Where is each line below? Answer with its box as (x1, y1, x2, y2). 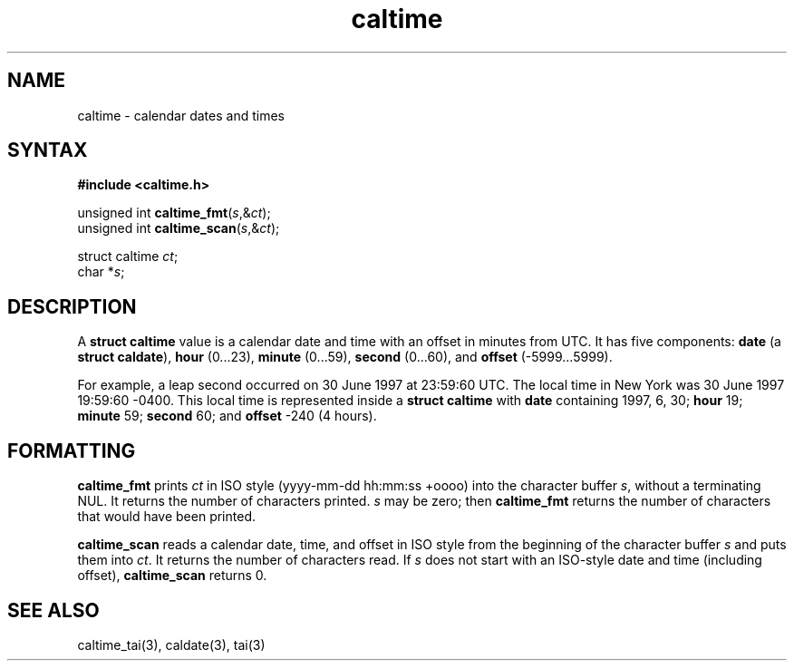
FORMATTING (7, 439, 136, 462)
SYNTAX (7, 139, 88, 162)
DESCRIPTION (7, 295, 137, 318)
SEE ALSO (7, 598, 100, 622)
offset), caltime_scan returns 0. (77, 567, 267, 584)
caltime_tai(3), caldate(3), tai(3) (77, 636, 266, 653)
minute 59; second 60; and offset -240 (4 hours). (77, 408, 377, 424)
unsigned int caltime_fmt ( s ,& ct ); (77, 205, 271, 221)
